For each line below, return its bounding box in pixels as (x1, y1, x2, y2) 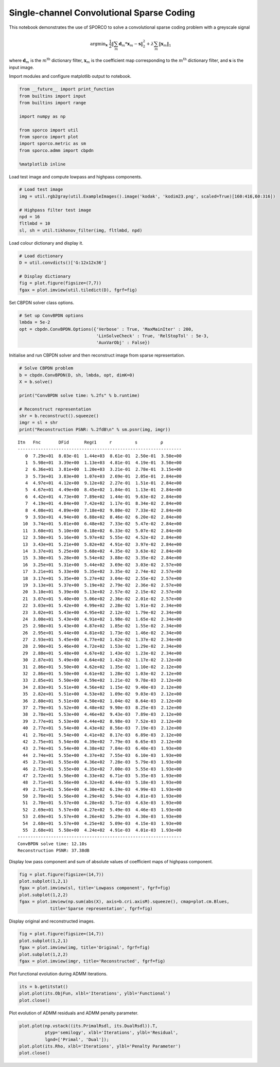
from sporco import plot (19, 134, 79, 140)
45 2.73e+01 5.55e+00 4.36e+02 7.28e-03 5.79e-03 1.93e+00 (22, 759, 182, 765)
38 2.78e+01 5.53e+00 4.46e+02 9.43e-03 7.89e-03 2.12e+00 (22, 711, 182, 717)
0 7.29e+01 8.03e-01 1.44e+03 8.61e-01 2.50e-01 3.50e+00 (25, 453, 182, 459)
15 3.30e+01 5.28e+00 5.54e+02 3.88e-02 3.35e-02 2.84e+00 (22, 555, 182, 561)
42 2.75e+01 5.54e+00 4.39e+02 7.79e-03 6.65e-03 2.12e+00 (22, 739, 182, 744)
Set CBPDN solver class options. (9, 300, 74, 305)
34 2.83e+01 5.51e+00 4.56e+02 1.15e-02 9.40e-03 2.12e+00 (22, 684, 182, 690)
